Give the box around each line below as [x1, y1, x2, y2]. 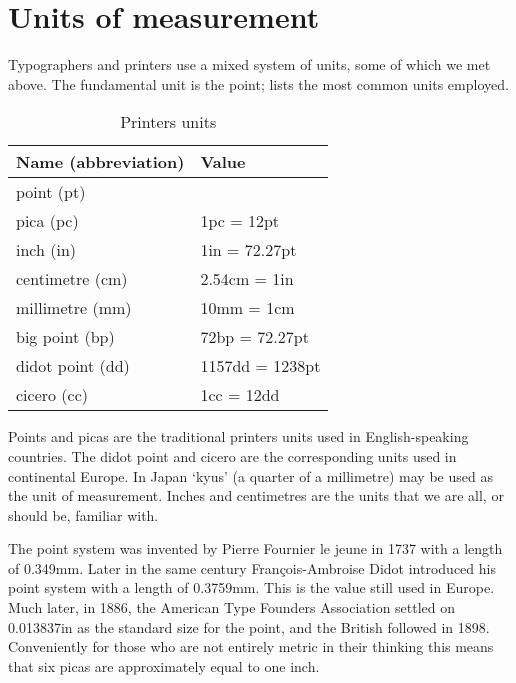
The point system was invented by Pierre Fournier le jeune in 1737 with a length [8, 538, 503, 559]
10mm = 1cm [200, 296, 295, 320]
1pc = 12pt [200, 209, 280, 233]
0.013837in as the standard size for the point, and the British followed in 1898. [8, 616, 490, 637]
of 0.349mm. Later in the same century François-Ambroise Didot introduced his [8, 557, 496, 578]
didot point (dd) [16, 354, 130, 378]
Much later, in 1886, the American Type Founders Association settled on [8, 597, 456, 618]
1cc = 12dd [200, 383, 280, 407]
